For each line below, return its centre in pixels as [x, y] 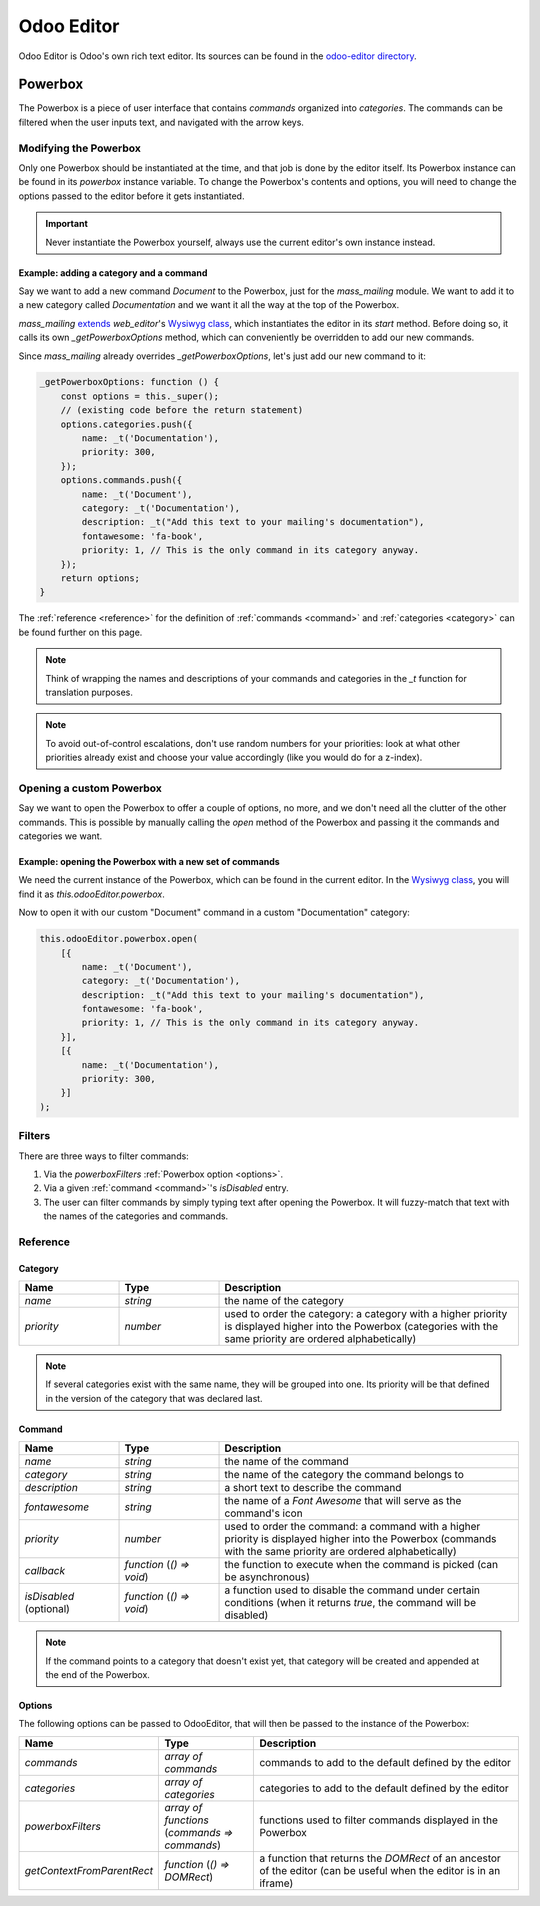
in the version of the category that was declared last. [154, 1398]
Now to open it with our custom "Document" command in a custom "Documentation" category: [214, 912]
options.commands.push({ [121, 480]
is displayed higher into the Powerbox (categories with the [361, 1327]
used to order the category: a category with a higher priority [366, 1314]
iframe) [276, 1883]
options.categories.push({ [127, 424]
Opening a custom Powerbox [90, 788]
